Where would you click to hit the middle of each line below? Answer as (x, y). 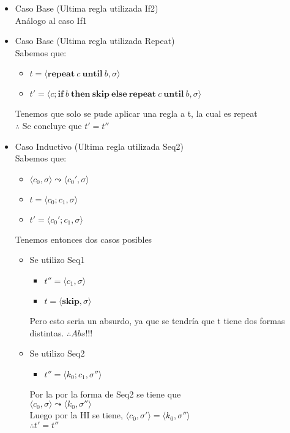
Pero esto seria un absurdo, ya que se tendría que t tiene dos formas (157, 320)
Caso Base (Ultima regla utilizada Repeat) (95, 41)
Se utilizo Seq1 (57, 260)
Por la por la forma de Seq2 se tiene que (105, 394)
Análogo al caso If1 (51, 20)
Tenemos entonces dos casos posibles (84, 239)
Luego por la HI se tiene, (76, 415)
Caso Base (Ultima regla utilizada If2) (87, 8)
